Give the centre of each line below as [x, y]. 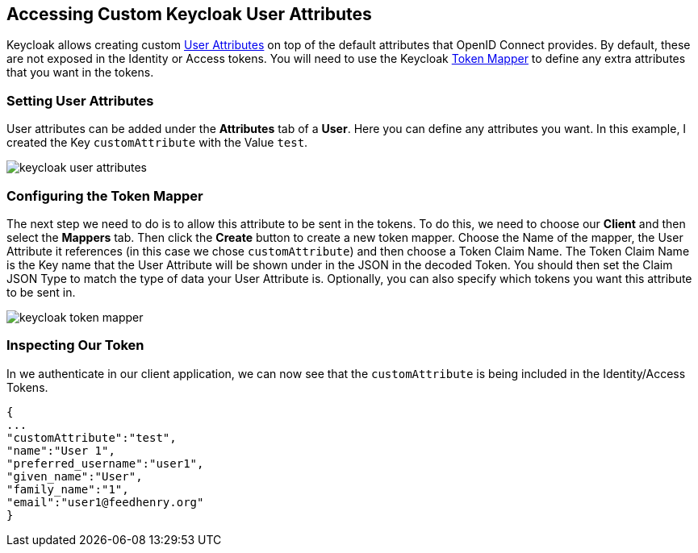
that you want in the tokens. [80, 73]
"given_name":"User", [75, 476]
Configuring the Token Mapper [105, 195]
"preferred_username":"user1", [105, 463]
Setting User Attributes [80, 100]
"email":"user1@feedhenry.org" [105, 502]
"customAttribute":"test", [92, 437]
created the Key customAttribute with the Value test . [157, 143]
